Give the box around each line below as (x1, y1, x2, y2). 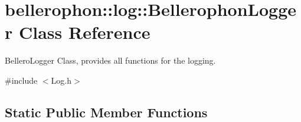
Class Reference (18, 20, 150, 44)
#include (5, 74, 38, 86)
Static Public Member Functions (5, 103, 208, 121)
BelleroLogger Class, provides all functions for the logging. (5, 54, 216, 67)
